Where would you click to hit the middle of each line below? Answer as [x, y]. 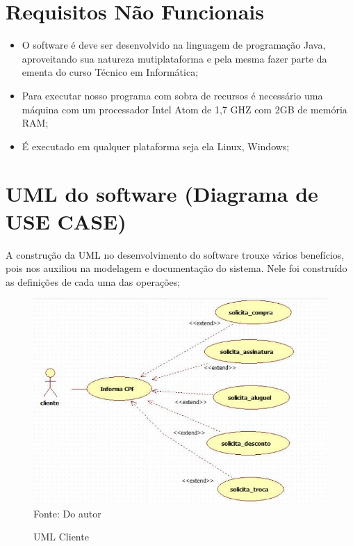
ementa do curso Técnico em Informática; [110, 72]
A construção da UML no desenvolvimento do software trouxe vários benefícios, [175, 254]
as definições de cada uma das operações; [93, 281]
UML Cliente [61, 537]
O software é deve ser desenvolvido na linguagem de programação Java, [174, 45]
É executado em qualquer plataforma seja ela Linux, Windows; [156, 146]
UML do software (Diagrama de [162, 194]
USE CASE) [66, 221]
